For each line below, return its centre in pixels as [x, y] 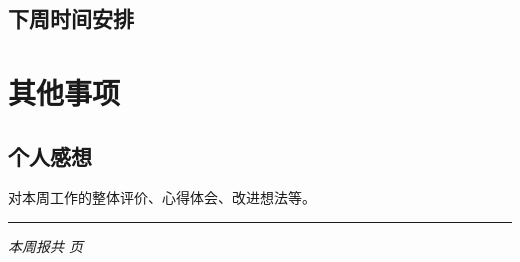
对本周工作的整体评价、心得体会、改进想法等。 [162, 197]
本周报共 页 [46, 245]
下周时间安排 [71, 18]
